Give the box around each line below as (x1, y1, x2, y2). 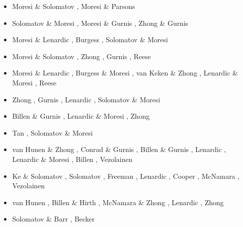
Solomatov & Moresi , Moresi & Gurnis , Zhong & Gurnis (12, 17, 188, 28)
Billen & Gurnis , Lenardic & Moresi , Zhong (12, 111, 150, 121)
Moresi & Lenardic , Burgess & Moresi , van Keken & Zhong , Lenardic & (12, 68, 238, 78)
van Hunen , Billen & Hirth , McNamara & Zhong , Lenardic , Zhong (12, 197, 224, 207)
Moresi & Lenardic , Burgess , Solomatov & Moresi (12, 34, 168, 45)
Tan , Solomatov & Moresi (12, 127, 93, 138)
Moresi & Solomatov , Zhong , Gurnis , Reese (12, 51, 151, 61)
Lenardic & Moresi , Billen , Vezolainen (12, 153, 133, 164)
